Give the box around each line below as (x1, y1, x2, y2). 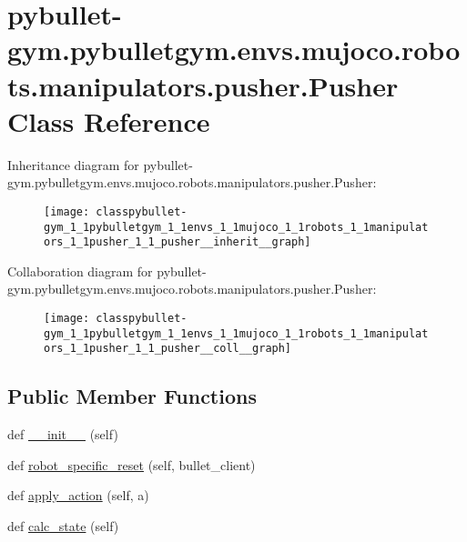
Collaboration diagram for (7, 261, 153, 280)
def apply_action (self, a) (7, 486, 149, 505)
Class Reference (7, 102, 210, 139)
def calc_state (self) (7, 516, 119, 535)
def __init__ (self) (7, 425, 118, 444)
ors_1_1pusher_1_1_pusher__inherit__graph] (44, 236, 311, 249)
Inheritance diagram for (7, 155, 139, 174)
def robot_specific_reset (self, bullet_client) (7, 455, 256, 474)
